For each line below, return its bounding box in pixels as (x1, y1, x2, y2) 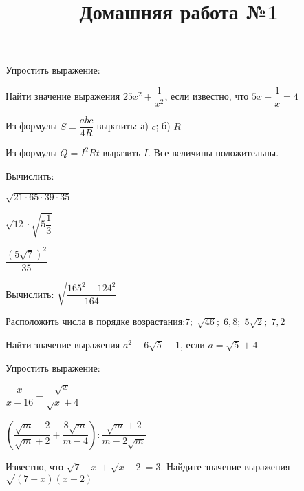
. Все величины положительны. (148, 145, 279, 160)
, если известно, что (164, 89, 249, 103)
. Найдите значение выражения (160, 459, 290, 473)
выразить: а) (96, 118, 149, 133)
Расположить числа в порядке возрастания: (6, 314, 186, 328)
